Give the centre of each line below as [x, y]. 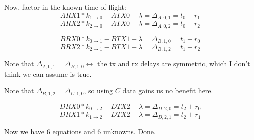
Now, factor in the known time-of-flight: [65, 7]
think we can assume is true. [48, 74]
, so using [98, 91]
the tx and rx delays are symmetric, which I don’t [174, 63]
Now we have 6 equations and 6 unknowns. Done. [80, 131]
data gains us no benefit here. [168, 91]
